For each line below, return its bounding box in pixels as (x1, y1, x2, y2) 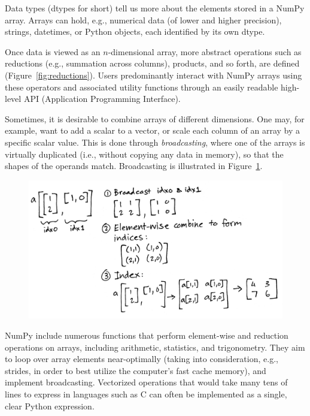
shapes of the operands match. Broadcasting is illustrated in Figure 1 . (5, 159, 263, 172)
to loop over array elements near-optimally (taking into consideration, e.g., (5, 352, 278, 365)
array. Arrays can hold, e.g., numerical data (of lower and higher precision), (5, 13, 282, 26)
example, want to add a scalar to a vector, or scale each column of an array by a (5, 124, 300, 137)
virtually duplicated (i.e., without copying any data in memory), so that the (5, 147, 284, 160)
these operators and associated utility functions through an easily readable (5, 80, 278, 93)
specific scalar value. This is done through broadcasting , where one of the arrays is (5, 135, 305, 148)
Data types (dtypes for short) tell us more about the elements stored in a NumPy (5, 2, 305, 14)
